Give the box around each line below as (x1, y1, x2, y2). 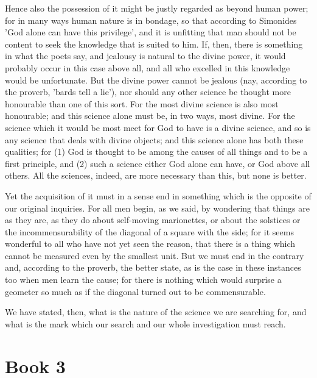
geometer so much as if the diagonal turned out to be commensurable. (5, 285, 266, 298)
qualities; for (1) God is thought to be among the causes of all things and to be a (5, 145, 308, 158)
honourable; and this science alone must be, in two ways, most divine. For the (5, 109, 295, 122)
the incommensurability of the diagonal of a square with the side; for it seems (5, 225, 294, 238)
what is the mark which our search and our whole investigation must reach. (5, 317, 286, 330)
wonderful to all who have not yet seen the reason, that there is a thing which (5, 237, 296, 250)
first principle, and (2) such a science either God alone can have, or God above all (5, 157, 310, 169)
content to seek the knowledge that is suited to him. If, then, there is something (5, 37, 303, 50)
